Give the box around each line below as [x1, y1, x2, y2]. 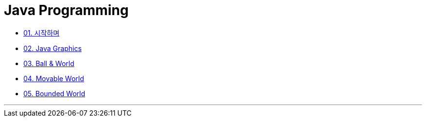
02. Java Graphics [23, 44, 82, 52]
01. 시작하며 [23, 28, 60, 37]
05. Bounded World [23, 89, 86, 98]
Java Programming [4, 2, 129, 18]
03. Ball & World [23, 59, 74, 68]
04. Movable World [23, 74, 84, 83]
